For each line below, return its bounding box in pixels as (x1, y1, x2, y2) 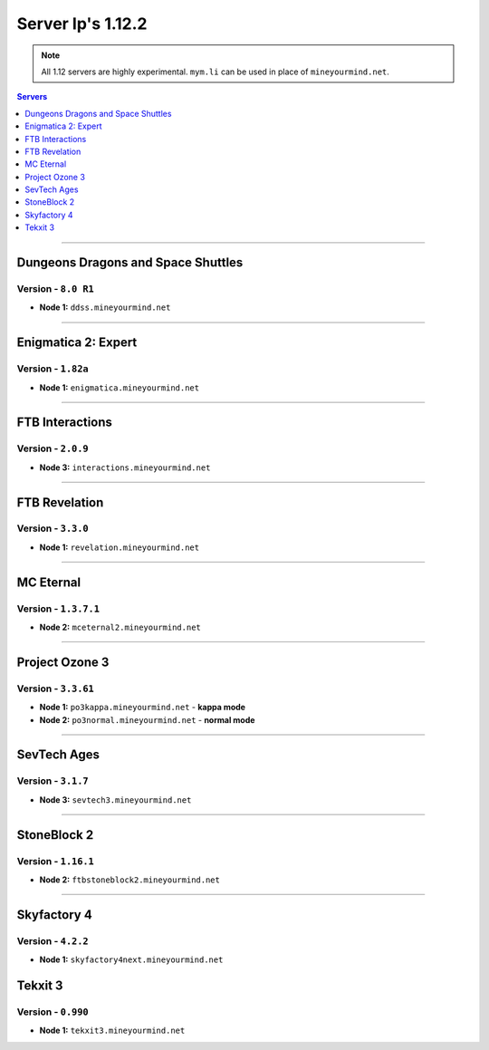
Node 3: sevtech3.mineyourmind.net (39, 794, 192, 805)
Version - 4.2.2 (16, 934, 90, 947)
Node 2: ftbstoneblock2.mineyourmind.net (39, 874, 221, 885)
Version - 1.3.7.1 (16, 602, 100, 615)
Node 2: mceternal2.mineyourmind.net (39, 621, 201, 633)
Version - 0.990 (16, 1006, 90, 1018)
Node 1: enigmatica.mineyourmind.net (39, 381, 199, 393)
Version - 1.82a (16, 362, 90, 375)
